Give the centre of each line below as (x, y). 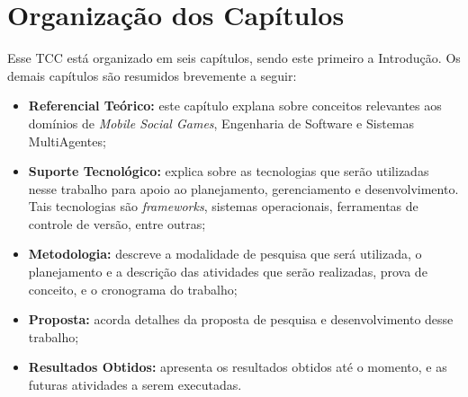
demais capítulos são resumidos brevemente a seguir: (152, 75)
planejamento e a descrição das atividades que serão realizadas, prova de (228, 272)
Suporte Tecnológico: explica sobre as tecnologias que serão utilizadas (229, 171)
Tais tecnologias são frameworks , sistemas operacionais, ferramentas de (223, 206)
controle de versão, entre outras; (117, 223)
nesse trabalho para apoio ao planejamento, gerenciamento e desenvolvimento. (243, 188)
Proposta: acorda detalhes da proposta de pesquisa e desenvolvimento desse (241, 319)
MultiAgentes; (67, 141)
